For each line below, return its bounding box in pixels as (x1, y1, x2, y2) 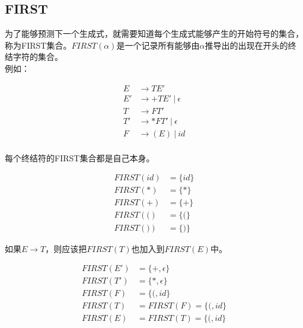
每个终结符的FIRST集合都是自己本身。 (5, 151, 155, 164)
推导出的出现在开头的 (205, 39, 288, 51)
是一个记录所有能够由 (116, 39, 200, 51)
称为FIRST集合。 (5, 39, 72, 51)
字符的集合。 (12, 50, 63, 63)
